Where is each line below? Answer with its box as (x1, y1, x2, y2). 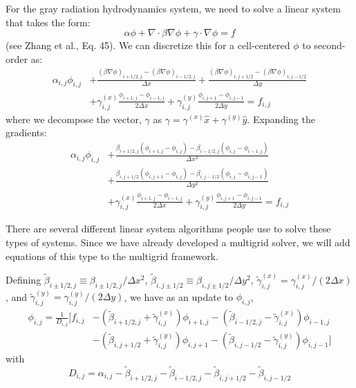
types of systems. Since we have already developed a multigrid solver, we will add (6, 235, 350, 250)
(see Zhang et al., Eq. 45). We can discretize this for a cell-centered (6, 38, 290, 53)
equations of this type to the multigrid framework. (6, 248, 218, 263)
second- (314, 38, 346, 53)
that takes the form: (6, 15, 91, 29)
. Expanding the (247, 111, 315, 126)
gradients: (6, 125, 47, 140)
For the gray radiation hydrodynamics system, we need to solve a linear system (6, 1, 341, 15)
